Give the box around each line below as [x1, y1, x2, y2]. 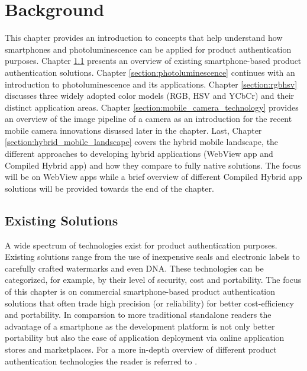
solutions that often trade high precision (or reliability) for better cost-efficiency [5, 296, 295, 309]
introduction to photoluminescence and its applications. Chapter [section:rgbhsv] [5, 78, 298, 90]
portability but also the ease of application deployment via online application [5, 331, 285, 344]
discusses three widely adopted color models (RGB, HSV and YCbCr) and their [5, 89, 295, 102]
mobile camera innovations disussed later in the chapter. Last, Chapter [5, 124, 262, 136]
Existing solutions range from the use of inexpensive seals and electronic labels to [5, 250, 300, 263]
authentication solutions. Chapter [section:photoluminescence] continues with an [5, 66, 295, 78]
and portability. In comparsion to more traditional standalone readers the [5, 308, 272, 321]
